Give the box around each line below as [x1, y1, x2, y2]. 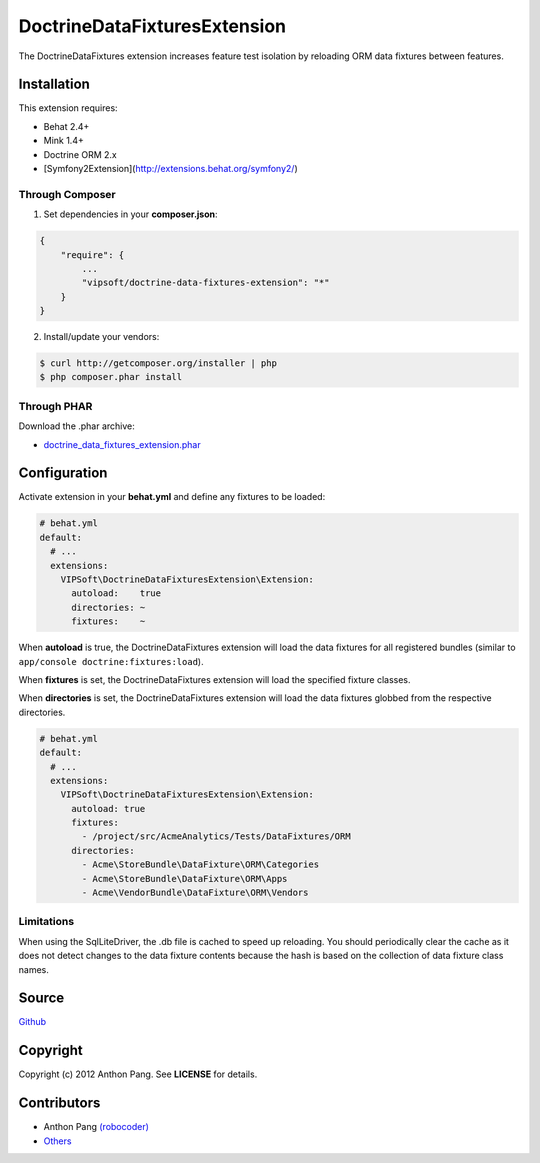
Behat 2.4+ [43, 120, 90, 132]
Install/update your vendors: [43, 331, 160, 343]
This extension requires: [18, 102, 119, 114]
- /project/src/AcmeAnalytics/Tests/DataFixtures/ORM [81, 831, 351, 842]
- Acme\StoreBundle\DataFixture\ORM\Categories [81, 859, 320, 870]
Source [18, 990, 65, 1007]
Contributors [18, 1095, 101, 1112]
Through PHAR [18, 399, 93, 413]
